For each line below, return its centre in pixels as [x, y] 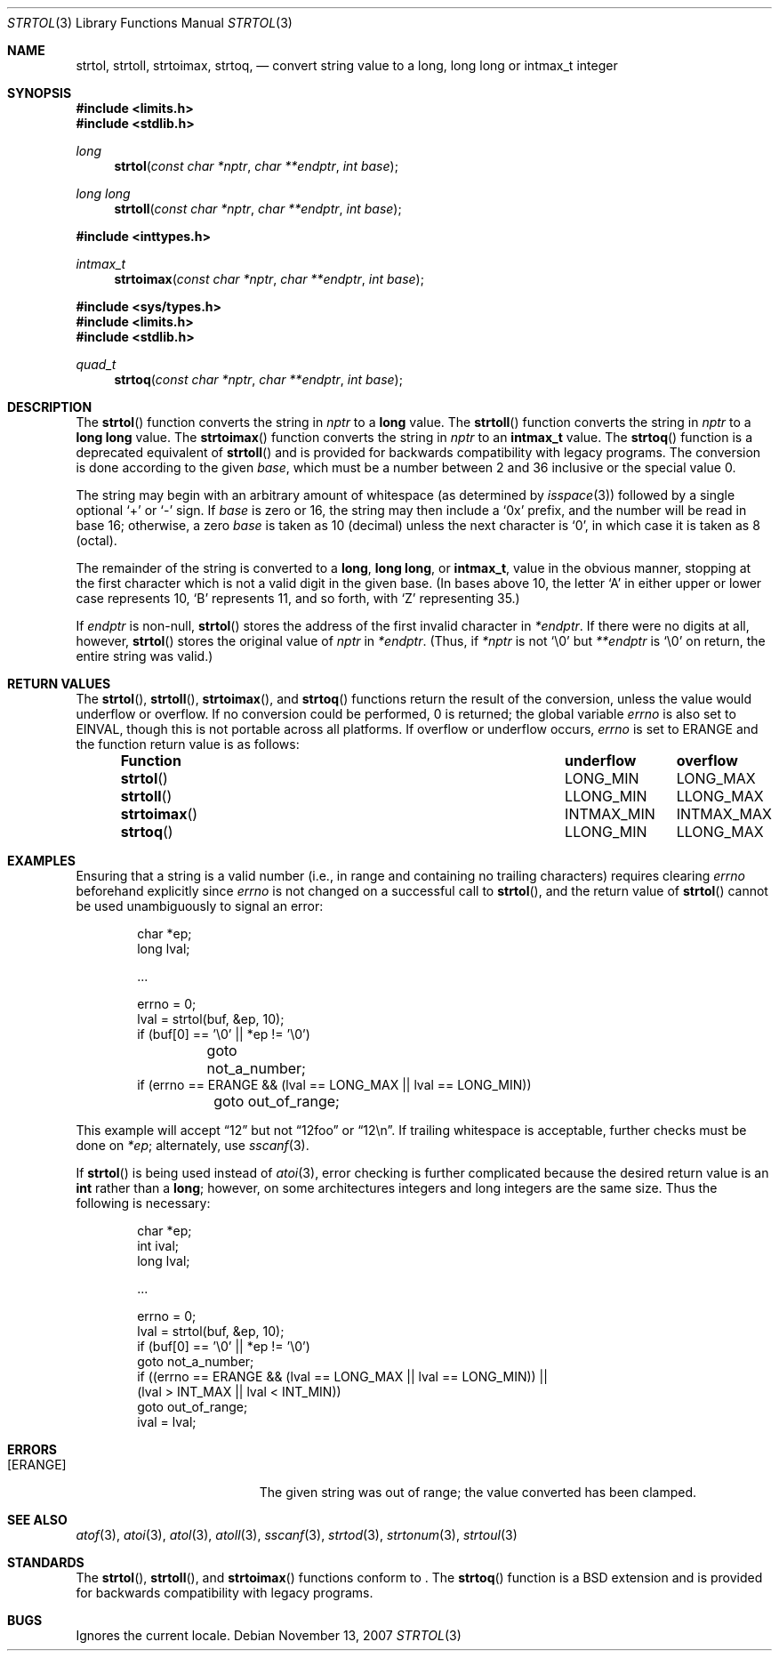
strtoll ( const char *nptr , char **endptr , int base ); [258, 209]
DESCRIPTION [50, 407]
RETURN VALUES [59, 684]
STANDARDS [46, 1562]
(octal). [96, 540]
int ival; [158, 1246]
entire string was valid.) [145, 656]
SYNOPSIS [40, 93]
